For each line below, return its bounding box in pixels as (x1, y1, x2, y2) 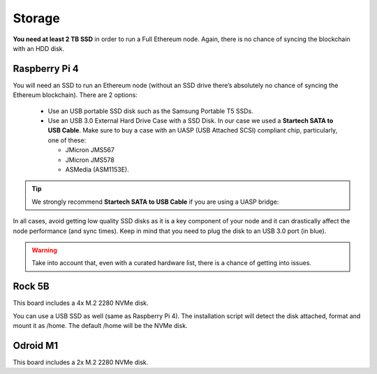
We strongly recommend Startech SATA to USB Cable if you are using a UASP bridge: (31, 197, 279, 206)
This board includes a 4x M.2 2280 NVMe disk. (13, 299, 149, 307)
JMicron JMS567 (65, 146, 115, 154)
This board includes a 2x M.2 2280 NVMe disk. (13, 358, 149, 366)
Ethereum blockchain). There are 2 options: (13, 91, 138, 99)
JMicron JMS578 (65, 156, 114, 164)
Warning (31, 246, 57, 254)
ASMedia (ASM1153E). (65, 165, 129, 174)
